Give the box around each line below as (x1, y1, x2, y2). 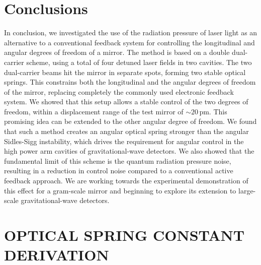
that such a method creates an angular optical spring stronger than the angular (4, 126, 249, 137)
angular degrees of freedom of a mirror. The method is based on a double (4, 47, 230, 57)
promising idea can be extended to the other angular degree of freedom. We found (4, 116, 257, 126)
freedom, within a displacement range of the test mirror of (4, 106, 184, 116)
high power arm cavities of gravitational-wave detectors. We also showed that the (4, 146, 254, 156)
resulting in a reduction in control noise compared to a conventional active (4, 165, 233, 176)
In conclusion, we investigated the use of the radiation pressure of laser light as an (4, 27, 257, 38)
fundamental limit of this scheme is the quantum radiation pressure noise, (4, 155, 231, 166)
